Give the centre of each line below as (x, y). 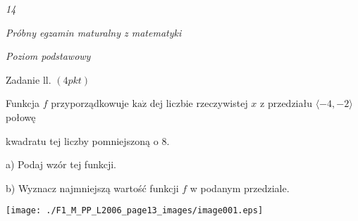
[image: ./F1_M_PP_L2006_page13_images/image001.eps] (135, 211)
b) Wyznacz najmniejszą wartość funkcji (92, 188)
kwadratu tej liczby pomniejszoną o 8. (88, 140)
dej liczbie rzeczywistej (199, 103)
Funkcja (23, 103)
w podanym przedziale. (240, 188)
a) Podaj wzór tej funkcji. (61, 164)
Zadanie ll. (29, 79)
